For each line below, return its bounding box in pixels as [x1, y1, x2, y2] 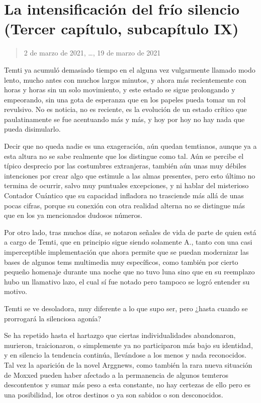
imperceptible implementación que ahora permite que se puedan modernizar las [4, 247, 249, 257]
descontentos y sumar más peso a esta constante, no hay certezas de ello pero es [4, 379, 250, 390]
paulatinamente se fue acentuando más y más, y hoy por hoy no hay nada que [4, 113, 245, 124]
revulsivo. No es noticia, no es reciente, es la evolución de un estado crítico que [4, 104, 247, 114]
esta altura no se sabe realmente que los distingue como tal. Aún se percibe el [4, 150, 244, 161]
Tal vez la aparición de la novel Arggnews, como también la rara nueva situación [4, 359, 252, 370]
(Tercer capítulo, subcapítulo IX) [4, 18, 239, 39]
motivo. [4, 286, 27, 297]
